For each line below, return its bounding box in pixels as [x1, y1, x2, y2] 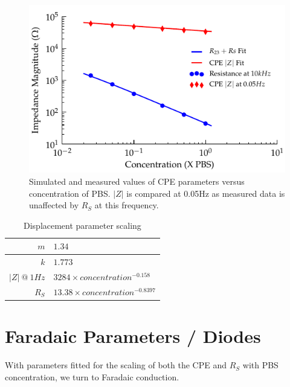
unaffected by [29, 199, 79, 211]
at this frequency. [94, 199, 159, 211]
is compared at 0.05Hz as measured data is [126, 187, 285, 199]
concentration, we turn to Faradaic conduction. [5, 370, 179, 383]
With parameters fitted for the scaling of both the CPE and [5, 359, 227, 371]
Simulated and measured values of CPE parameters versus [29, 174, 245, 187]
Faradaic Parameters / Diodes [5, 324, 261, 348]
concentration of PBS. [29, 187, 111, 199]
